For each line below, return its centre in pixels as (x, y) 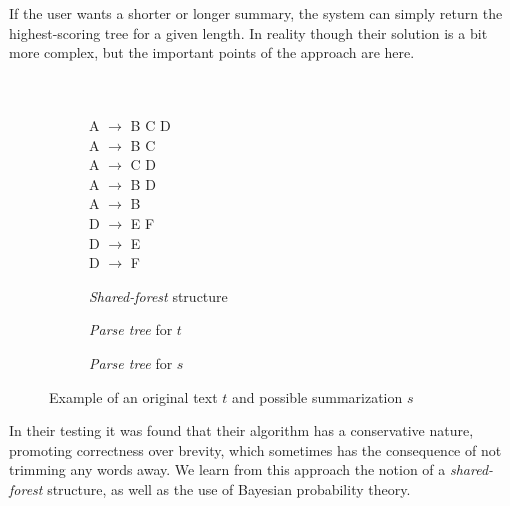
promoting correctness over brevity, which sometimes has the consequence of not (255, 449)
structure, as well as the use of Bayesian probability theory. (229, 488)
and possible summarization (317, 396)
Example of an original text (133, 396)
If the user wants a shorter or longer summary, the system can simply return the (256, 13)
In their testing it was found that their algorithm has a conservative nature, (241, 430)
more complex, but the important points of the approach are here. (212, 52)
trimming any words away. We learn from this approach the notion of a (227, 469)
